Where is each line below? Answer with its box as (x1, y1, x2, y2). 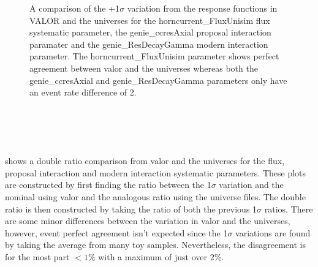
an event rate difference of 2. (29, 86, 137, 99)
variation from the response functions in (127, 2, 278, 14)
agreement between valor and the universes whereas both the (29, 61, 258, 74)
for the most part (5, 250, 70, 263)
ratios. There (264, 202, 313, 215)
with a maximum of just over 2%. (98, 250, 224, 263)
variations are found (235, 226, 311, 239)
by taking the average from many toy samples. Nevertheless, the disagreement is (5, 238, 306, 251)
